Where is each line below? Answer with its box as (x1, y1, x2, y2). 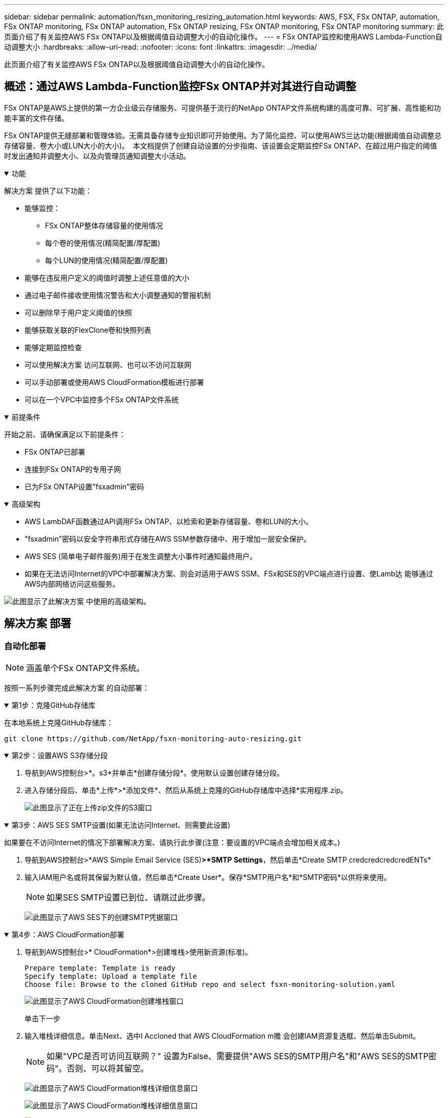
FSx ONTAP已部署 (25, 447, 85, 456)
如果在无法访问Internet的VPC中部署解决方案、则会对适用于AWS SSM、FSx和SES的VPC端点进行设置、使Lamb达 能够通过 (25, 569, 433, 578)
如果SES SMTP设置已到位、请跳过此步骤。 (47, 892, 210, 903)
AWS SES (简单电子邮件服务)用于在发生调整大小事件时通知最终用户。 (25, 551, 257, 561)
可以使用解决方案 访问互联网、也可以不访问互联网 (25, 360, 191, 369)
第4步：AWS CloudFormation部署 (11, 930, 124, 939)
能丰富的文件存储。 (4, 113, 69, 122)
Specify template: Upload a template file (25, 972, 197, 981)
